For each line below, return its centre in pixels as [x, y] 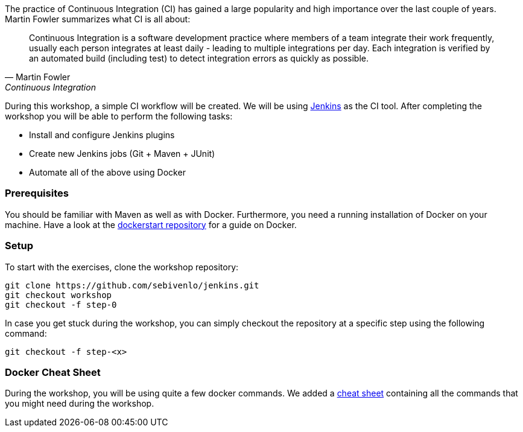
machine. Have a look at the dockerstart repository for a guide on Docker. [151, 224]
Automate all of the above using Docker [107, 172]
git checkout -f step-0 [61, 304]
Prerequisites [37, 193]
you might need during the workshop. [80, 404]
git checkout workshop [59, 295]
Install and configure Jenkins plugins [102, 135]
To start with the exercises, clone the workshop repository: [122, 267]
